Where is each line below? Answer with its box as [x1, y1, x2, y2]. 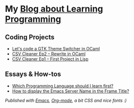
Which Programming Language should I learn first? [12, 83, 114, 89]
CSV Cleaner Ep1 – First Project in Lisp [12, 56, 89, 62]
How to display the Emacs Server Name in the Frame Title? [12, 88, 130, 94]
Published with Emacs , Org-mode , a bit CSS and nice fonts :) [5, 97, 127, 103]
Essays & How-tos [5, 70, 61, 78]
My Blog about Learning [5, 3, 103, 15]
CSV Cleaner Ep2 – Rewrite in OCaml [12, 51, 86, 57]
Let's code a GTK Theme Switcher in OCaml [12, 46, 100, 51]
